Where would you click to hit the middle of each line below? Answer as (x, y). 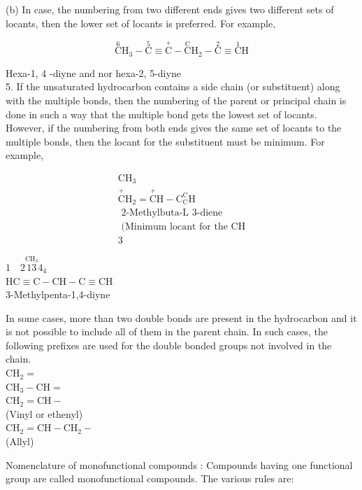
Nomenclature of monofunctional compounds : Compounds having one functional (179, 464)
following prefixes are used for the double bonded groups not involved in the (169, 345)
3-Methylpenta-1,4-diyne (58, 294)
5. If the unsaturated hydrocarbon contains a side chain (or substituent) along (173, 86)
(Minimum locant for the (174, 227)
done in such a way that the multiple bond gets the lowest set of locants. (161, 114)
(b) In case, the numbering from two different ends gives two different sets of (170, 9)
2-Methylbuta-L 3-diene (172, 213)
